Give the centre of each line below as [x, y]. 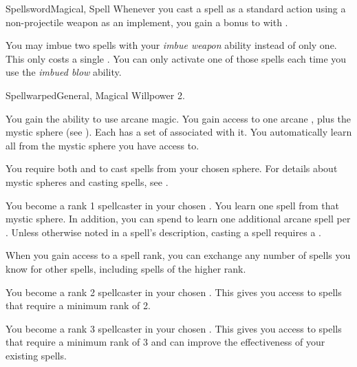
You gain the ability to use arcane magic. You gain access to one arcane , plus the [178, 118]
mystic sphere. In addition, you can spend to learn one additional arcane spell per [178, 219]
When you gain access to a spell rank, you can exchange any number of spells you [178, 255]
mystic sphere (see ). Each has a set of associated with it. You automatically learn [179, 132]
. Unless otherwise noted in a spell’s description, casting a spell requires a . [163, 232]
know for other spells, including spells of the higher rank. [126, 268]
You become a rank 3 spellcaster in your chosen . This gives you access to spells [174, 328]
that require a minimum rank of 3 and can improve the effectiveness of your [165, 342]
